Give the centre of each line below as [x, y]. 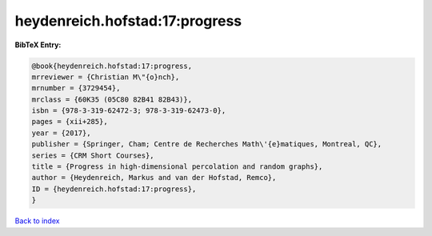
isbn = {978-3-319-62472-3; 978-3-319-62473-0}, [129, 111]
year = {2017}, [61, 133]
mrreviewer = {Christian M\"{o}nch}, [106, 77]
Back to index [37, 221]
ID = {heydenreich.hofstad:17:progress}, [114, 189]
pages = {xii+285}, [70, 122]
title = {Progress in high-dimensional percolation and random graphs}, [177, 167]
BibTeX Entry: [38, 45]
